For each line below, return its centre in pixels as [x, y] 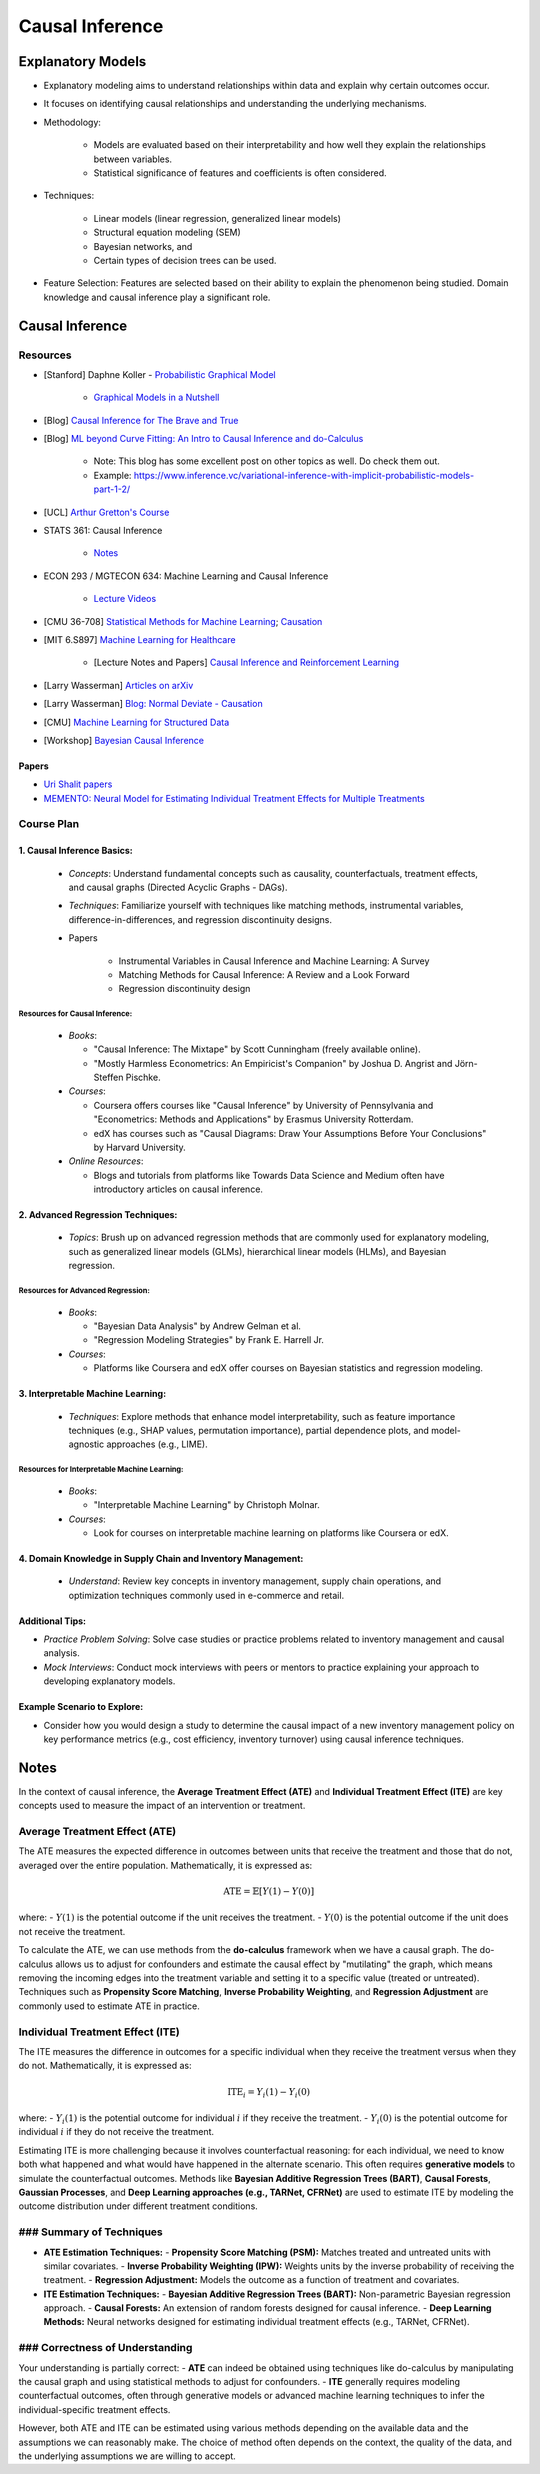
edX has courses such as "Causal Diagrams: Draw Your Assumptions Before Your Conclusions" [290, 1133]
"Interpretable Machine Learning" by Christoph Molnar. [206, 1505]
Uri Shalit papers [78, 784]
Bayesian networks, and [143, 246]
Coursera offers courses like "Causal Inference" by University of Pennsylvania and [263, 1105]
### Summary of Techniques [91, 2232]
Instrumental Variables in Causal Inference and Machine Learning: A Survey [274, 961]
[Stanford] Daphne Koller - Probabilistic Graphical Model [159, 374]
